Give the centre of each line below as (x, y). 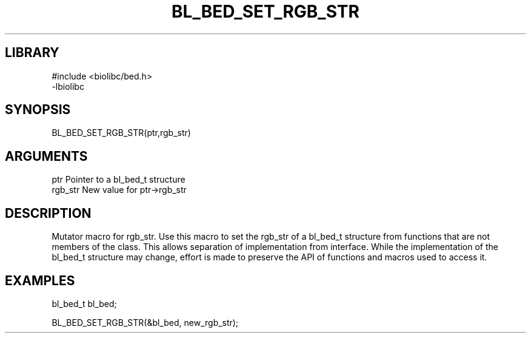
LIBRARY (32, 53)
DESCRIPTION (48, 213)
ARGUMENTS (46, 156)
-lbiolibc (68, 86)
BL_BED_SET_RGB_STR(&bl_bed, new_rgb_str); (145, 322)
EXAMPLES (40, 280)
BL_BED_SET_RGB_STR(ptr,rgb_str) (121, 133)
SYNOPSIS (38, 110)
